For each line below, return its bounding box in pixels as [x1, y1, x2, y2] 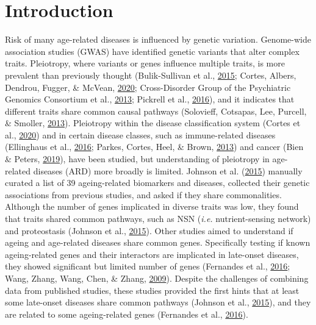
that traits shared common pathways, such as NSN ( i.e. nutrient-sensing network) [5, 212, 311, 225]
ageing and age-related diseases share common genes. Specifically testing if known [5, 236, 311, 249]
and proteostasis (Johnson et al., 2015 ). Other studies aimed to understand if [5, 224, 293, 237]
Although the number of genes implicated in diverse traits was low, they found [5, 200, 299, 213]
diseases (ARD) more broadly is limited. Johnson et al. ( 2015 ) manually [33, 164, 303, 177]
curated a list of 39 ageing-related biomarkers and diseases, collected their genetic [5, 176, 310, 189]
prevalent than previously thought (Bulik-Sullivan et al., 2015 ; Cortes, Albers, [5, 68, 296, 81]
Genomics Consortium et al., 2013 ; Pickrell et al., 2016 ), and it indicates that [5, 93, 295, 105]
